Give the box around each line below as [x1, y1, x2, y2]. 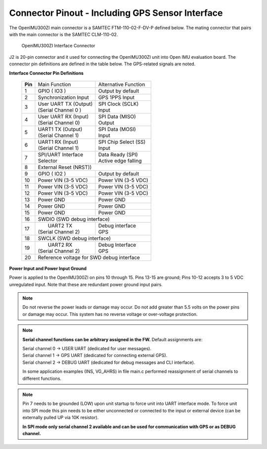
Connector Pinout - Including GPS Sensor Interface [9, 7, 223, 18]
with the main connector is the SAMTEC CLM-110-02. [9, 31, 118, 37]
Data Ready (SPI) [98, 151, 138, 158]
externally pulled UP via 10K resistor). [22, 414, 99, 420]
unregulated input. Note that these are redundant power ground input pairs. [9, 281, 163, 287]
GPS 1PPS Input [98, 94, 135, 101]
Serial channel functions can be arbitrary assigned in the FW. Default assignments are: [22, 336, 203, 342]
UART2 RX [47, 241, 73, 248]
